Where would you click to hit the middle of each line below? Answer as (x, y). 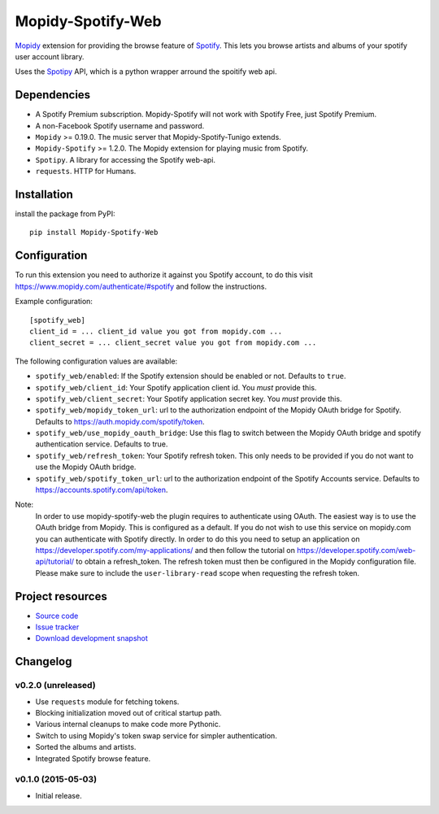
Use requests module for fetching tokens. (107, 701)
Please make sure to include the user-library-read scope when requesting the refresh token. (198, 572)
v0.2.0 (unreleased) (56, 686)
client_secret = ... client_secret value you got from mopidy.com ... (173, 343)
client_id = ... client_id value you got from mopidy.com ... (156, 331)
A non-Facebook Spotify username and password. (120, 125)
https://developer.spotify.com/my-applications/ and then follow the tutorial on (165, 550)
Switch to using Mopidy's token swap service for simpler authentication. (156, 735)
